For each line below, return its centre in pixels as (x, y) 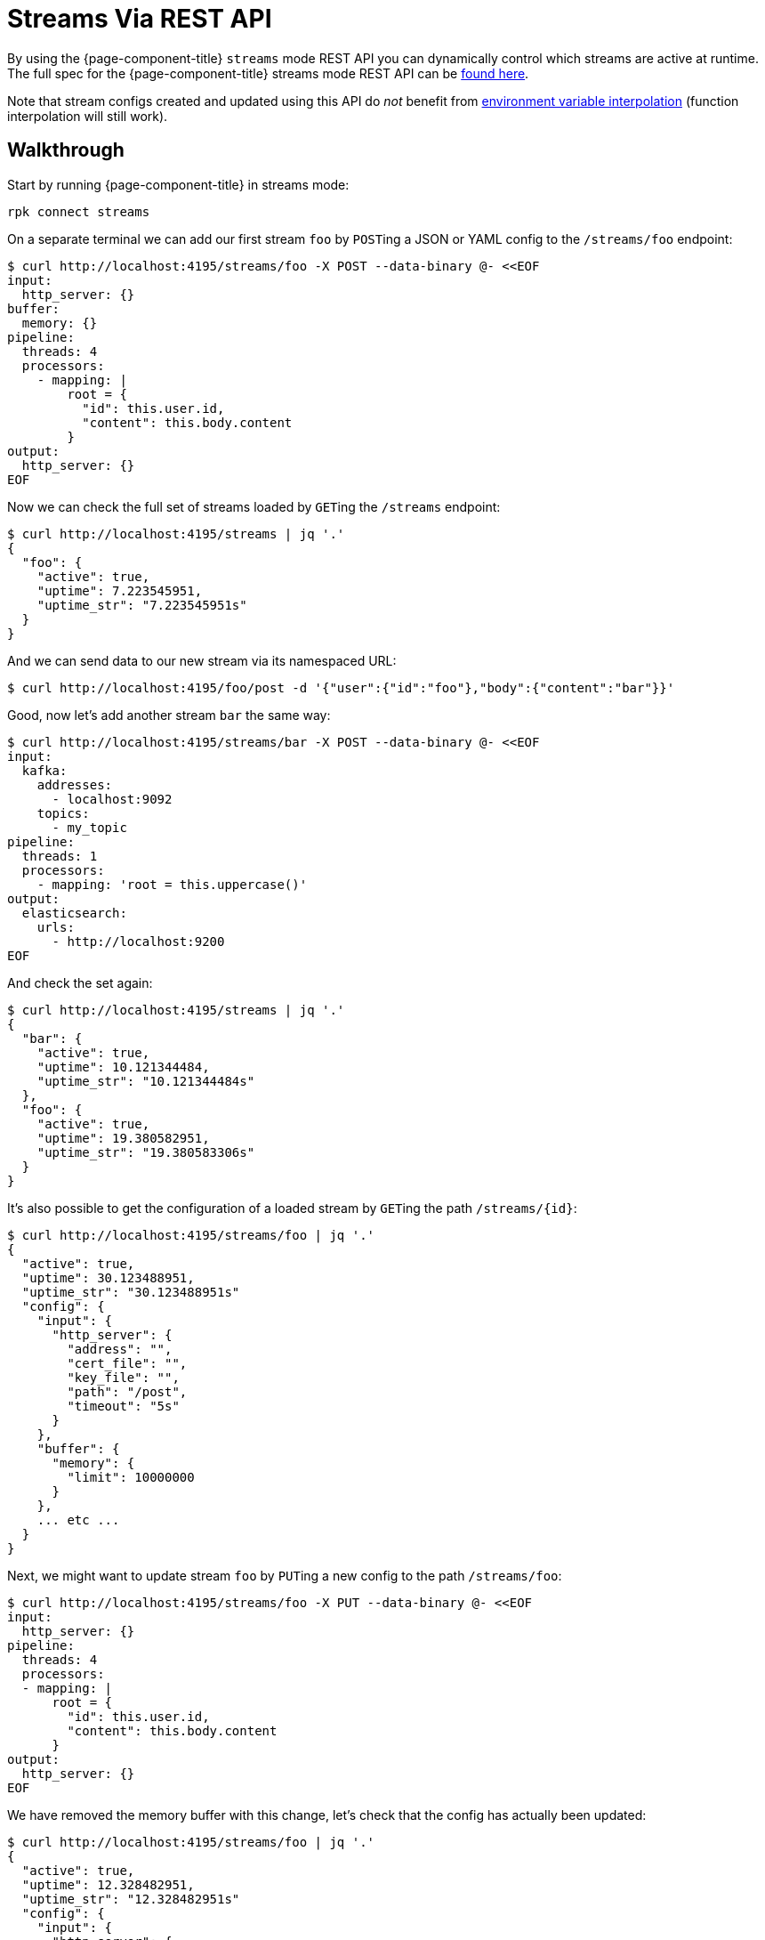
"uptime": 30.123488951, (108, 1277)
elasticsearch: (74, 913)
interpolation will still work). (88, 116)
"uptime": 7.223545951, (120, 590)
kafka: (44, 770)
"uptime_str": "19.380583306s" (146, 1152)
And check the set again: (80, 982)
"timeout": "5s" (123, 1406)
